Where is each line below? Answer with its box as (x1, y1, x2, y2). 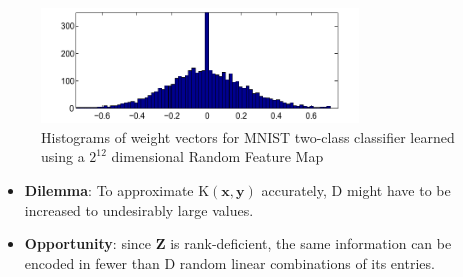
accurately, (261, 180, 327, 201)
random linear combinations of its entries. (179, 252, 435, 273)
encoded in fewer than (24, 252, 160, 273)
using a (41, 146, 85, 167)
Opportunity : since (24, 233, 152, 254)
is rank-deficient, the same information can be (170, 233, 452, 254)
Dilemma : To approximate (24, 180, 194, 201)
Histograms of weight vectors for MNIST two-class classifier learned (41, 126, 455, 147)
